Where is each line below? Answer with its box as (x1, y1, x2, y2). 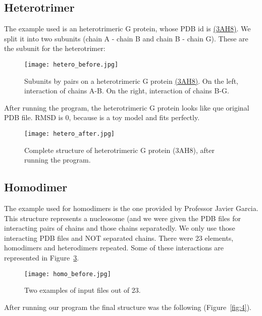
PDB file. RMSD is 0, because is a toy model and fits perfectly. (4, 112, 200, 123)
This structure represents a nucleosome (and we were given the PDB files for (4, 213, 241, 223)
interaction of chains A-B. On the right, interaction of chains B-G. (24, 85, 229, 96)
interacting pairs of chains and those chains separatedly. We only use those (4, 223, 235, 233)
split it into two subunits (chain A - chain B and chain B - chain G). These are (4, 33, 248, 43)
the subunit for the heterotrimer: (4, 43, 106, 54)
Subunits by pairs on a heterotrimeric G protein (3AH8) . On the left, (24, 75, 239, 86)
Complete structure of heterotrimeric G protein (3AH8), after (24, 144, 215, 155)
